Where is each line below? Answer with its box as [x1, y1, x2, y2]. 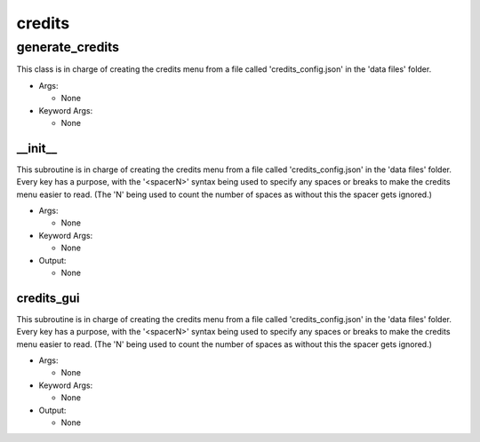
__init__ [16, 140, 58, 155]
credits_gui [16, 290, 80, 305]
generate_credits [16, 39, 120, 55]
